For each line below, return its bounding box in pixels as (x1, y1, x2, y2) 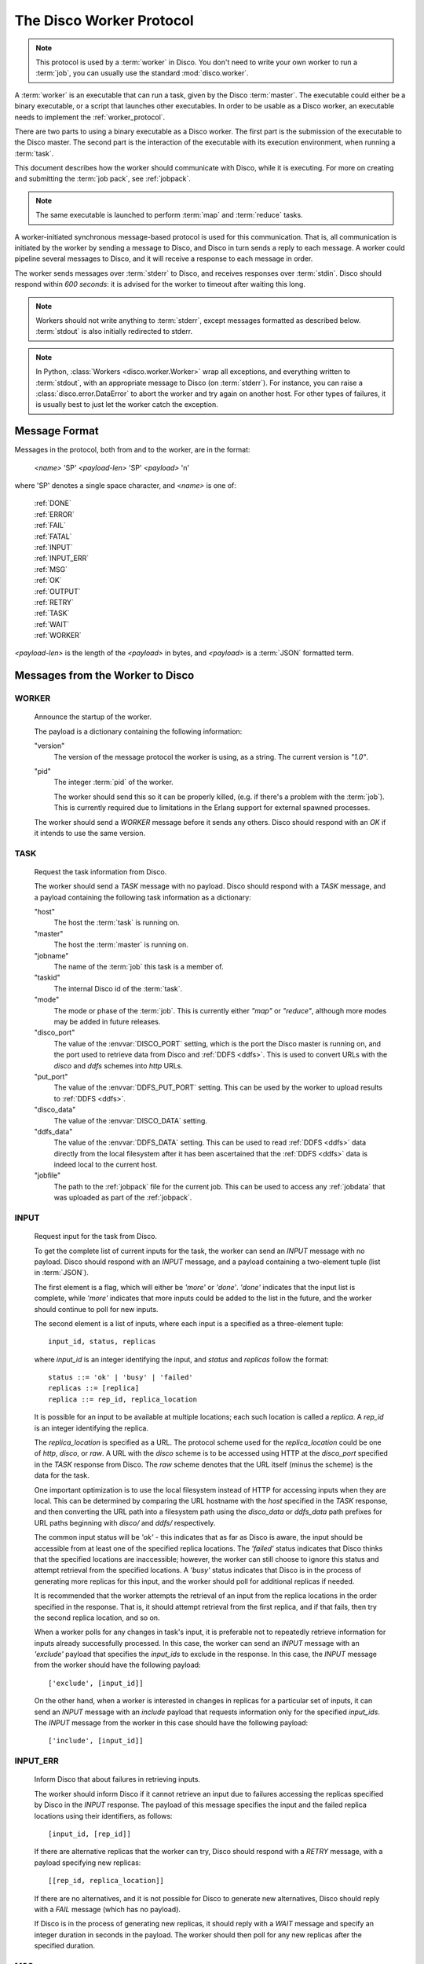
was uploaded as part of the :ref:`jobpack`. (53, 1193, 192, 1202)
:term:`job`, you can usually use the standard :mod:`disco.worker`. (35, 68, 249, 78)
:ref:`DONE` (34, 499, 72, 508)
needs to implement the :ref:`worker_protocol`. (14, 112, 166, 122)
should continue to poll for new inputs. (34, 1304, 159, 1314)
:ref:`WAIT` (34, 619, 70, 628)
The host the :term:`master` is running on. (53, 940, 188, 950)
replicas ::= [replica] (48, 1383, 140, 1393)
